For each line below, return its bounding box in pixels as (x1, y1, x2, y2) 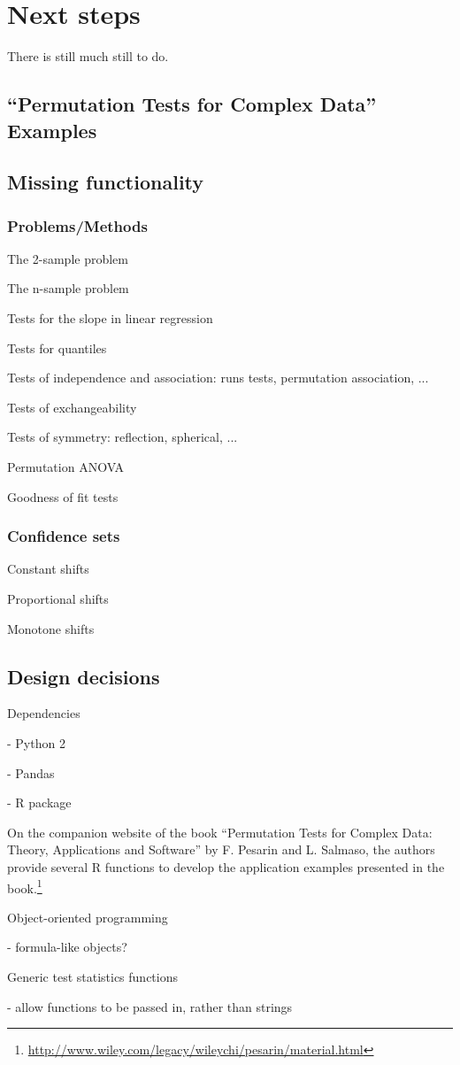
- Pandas (7, 763, 55, 782)
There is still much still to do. (7, 47, 169, 66)
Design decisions (7, 662, 160, 690)
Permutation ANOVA (7, 458, 125, 476)
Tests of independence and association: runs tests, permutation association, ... (7, 368, 429, 387)
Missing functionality (7, 168, 204, 196)
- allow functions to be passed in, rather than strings (7, 997, 293, 1015)
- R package (7, 793, 72, 812)
